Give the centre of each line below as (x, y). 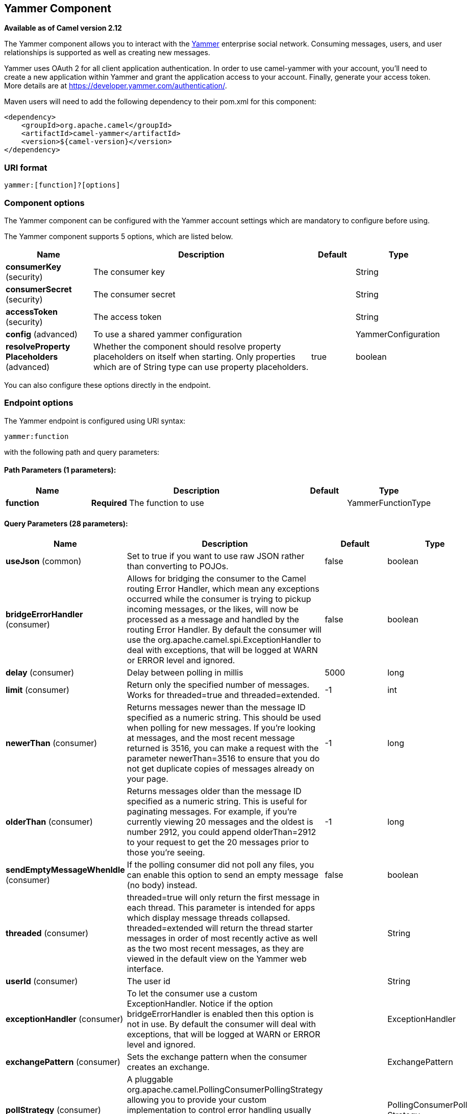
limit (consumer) (38, 690)
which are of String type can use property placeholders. (201, 367)
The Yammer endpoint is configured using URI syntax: (95, 421)
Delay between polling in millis (185, 673)
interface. (145, 969)
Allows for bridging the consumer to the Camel (216, 579)
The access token (128, 317)
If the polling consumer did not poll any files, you (220, 865)
